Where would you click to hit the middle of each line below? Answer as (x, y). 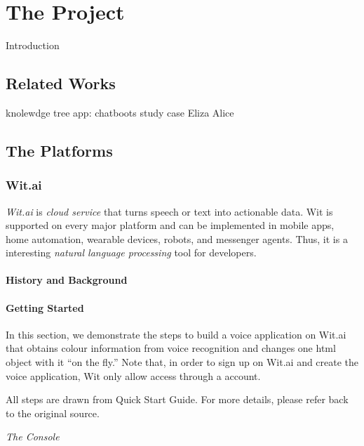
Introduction (33, 45)
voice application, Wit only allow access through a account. (133, 375)
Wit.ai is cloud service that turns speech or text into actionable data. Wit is (169, 211)
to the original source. (53, 413)
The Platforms (59, 150)
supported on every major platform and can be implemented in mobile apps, (170, 225)
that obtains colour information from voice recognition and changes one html (171, 348)
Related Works (61, 83)
